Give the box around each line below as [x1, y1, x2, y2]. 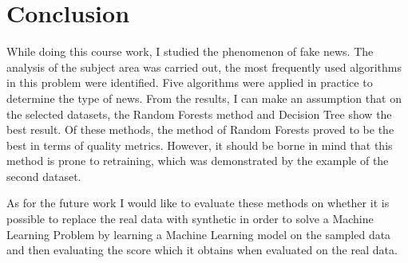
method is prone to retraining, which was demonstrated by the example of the [6, 152, 389, 169]
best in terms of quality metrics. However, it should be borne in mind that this [6, 136, 393, 153]
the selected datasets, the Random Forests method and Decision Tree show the [6, 105, 392, 122]
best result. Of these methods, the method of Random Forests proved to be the [6, 121, 394, 138]
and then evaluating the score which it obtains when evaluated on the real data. [6, 241, 398, 258]
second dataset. [6, 167, 81, 184]
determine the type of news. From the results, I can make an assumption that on [6, 89, 402, 106]
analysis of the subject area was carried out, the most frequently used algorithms [6, 58, 402, 75]
